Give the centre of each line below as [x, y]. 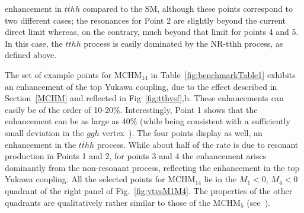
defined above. [31, 55]
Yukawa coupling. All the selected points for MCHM [100, 179]
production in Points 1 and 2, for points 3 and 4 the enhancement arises [136, 156]
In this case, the [34, 43]
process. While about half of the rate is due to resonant [198, 144]
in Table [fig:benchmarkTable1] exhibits [223, 74]
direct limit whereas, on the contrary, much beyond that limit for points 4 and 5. [152, 32]
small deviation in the [44, 132]
